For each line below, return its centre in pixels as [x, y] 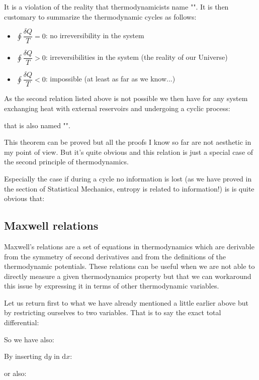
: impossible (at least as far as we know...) [110, 79]
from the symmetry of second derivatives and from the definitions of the [115, 256]
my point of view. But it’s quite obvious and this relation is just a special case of [129, 152]
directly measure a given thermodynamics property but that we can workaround [128, 276]
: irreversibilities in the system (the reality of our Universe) [137, 57]
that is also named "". [37, 125]
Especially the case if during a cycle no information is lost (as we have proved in [128, 178]
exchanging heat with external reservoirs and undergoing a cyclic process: [117, 108]
